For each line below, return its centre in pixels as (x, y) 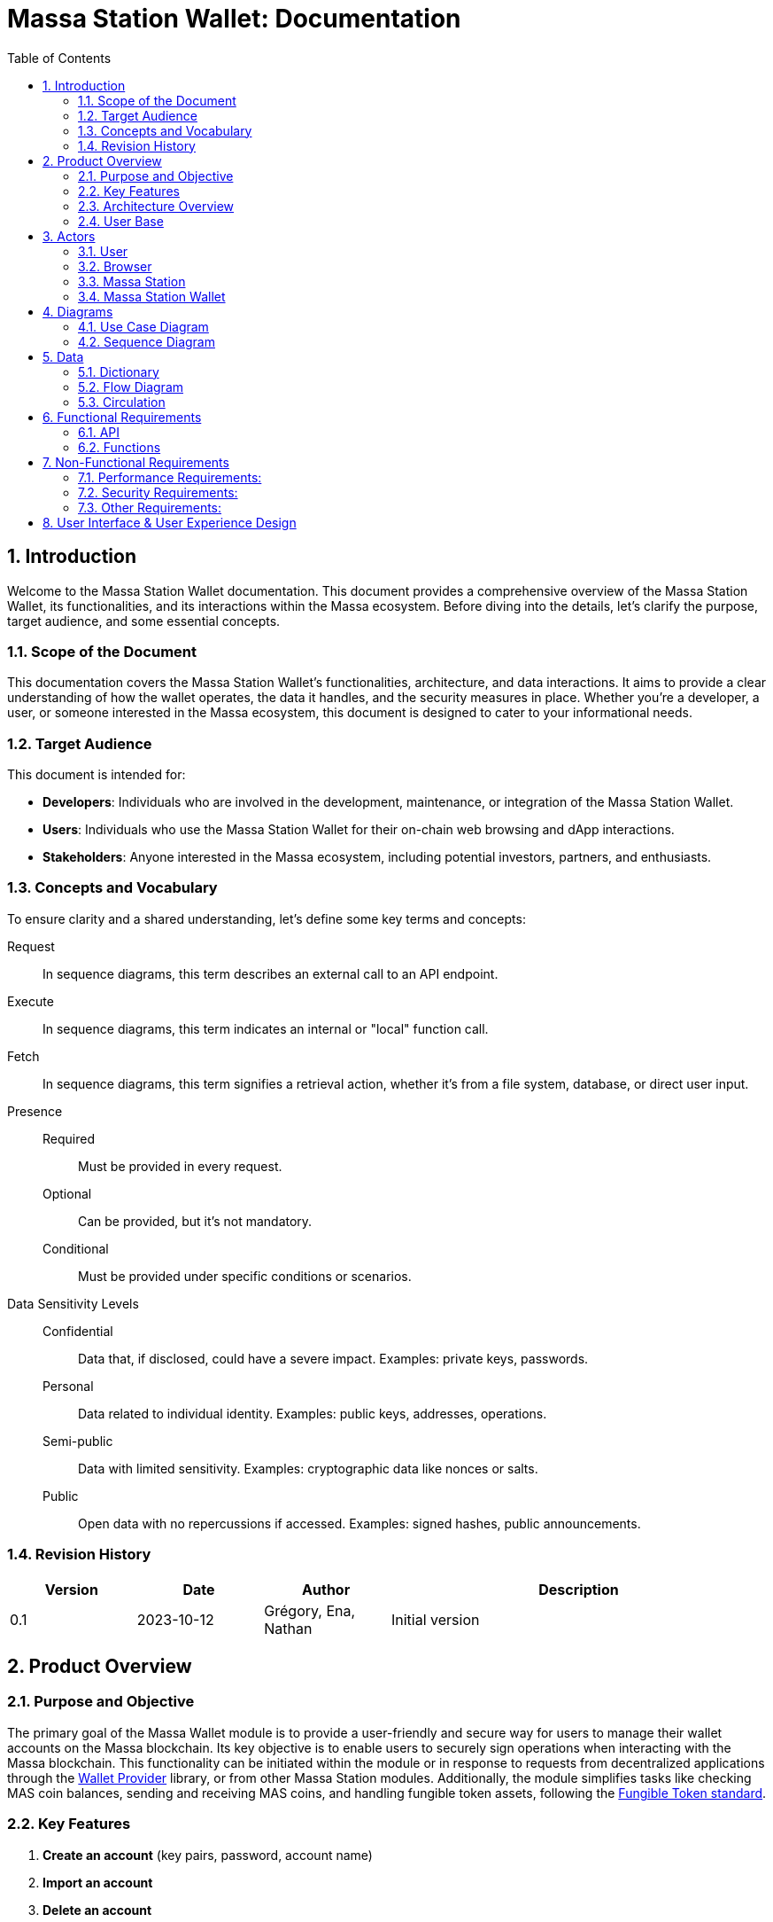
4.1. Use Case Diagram (143, 326)
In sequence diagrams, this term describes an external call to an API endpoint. (271, 973)
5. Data (63, 356)
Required (69, 1138)
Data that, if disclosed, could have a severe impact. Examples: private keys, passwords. (333, 1358)
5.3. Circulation (122, 402)
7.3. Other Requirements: (150, 507)
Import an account (98, 1882)
